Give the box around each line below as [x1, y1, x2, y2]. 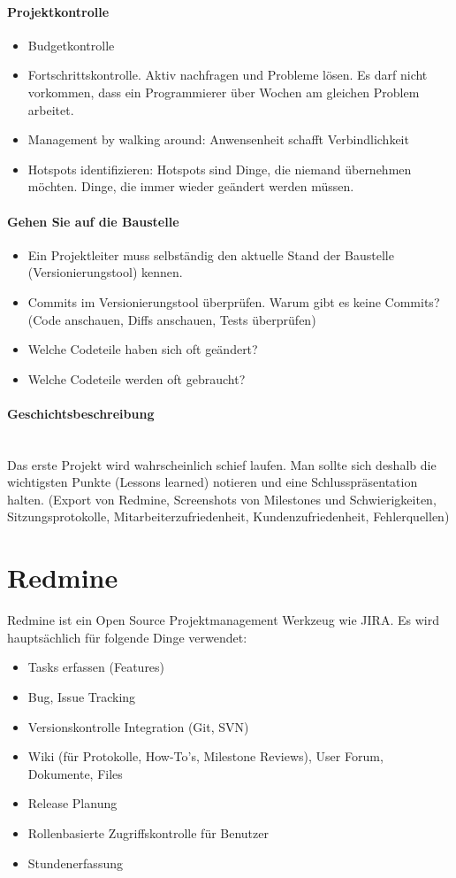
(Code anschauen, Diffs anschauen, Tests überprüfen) [27, 310, 316, 328]
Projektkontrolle [7, 2, 110, 20]
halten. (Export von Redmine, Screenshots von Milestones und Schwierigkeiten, [7, 489, 437, 508]
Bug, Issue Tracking [27, 687, 136, 705]
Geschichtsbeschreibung [7, 404, 155, 422]
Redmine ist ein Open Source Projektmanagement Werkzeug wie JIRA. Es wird [7, 611, 439, 629]
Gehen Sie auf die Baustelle [7, 212, 179, 230]
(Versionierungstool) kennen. [27, 263, 183, 281]
